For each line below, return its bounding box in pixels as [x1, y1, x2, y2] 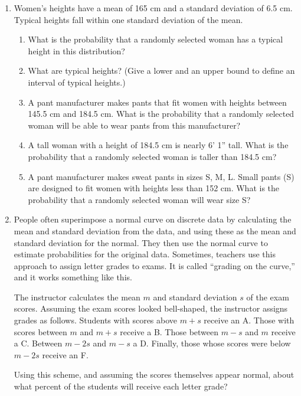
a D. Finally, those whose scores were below [133, 337, 291, 349]
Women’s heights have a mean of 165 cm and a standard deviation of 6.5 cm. [14, 2, 293, 14]
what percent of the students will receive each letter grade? [14, 380, 228, 392]
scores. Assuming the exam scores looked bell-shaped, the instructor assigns [14, 302, 288, 315]
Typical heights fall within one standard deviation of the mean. [14, 13, 243, 25]
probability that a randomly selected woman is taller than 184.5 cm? [28, 150, 277, 162]
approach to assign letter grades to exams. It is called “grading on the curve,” [14, 259, 295, 271]
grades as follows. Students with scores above [14, 314, 178, 326]
